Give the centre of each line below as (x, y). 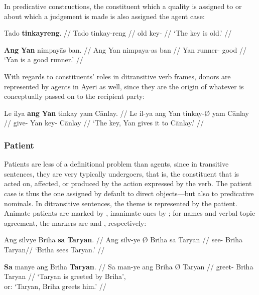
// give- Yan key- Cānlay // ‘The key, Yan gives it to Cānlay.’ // (104, 123)
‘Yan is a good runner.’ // (44, 59)
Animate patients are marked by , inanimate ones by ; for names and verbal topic (130, 213)
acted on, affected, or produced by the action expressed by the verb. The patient (128, 183)
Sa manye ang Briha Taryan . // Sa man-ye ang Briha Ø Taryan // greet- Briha (129, 266)
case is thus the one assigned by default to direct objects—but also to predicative (129, 193)
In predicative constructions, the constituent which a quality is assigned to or (123, 6)
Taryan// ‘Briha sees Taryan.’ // (54, 249)
